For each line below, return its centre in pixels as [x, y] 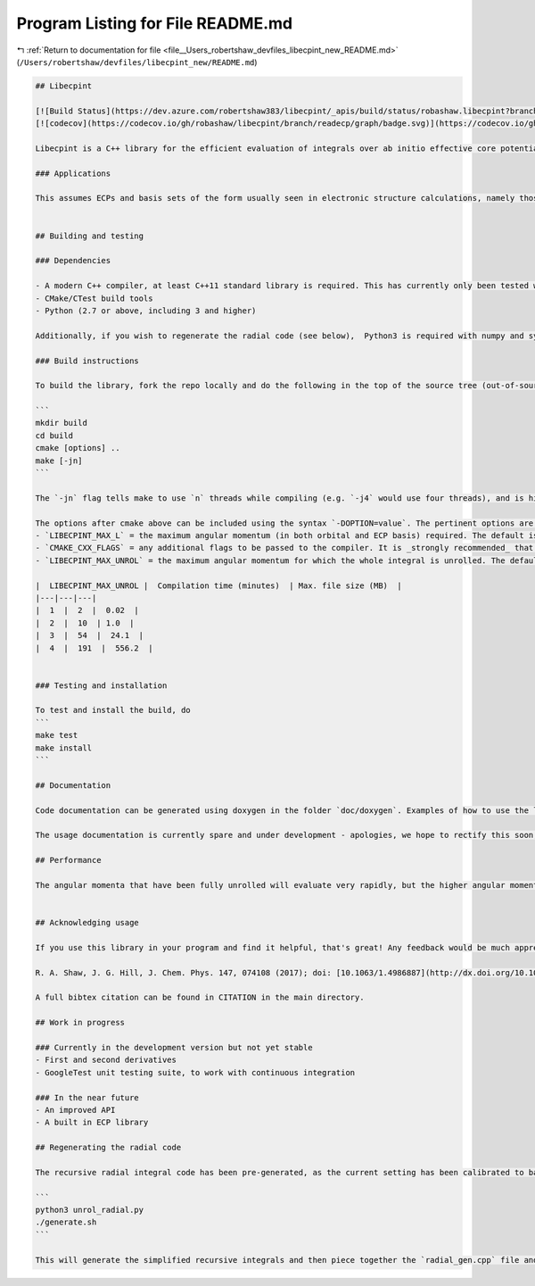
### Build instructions [87, 361]
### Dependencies [73, 261]
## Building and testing [90, 236]
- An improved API [75, 1110]
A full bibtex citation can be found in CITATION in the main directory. [200, 998]
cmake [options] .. [78, 448]
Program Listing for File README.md [155, 23]
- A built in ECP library [92, 1123]
